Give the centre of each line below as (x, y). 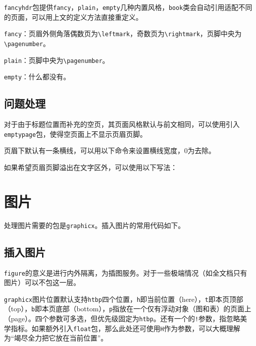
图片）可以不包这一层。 (42, 282)
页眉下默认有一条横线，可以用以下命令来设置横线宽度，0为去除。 (110, 150)
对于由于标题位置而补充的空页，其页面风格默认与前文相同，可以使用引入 (122, 124)
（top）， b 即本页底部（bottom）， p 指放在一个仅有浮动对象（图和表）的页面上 (128, 309)
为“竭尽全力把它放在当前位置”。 (56, 338)
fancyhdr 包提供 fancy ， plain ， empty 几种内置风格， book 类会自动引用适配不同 (128, 7)
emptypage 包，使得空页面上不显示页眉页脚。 (76, 134)
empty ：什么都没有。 (37, 77)
